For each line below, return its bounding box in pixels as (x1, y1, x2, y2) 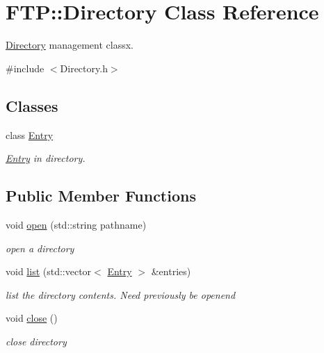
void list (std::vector (6, 264, 92, 279)
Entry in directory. (6, 151, 86, 165)
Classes (6, 95, 58, 116)
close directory (6, 334, 67, 348)
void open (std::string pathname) (6, 217, 147, 231)
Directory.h (60, 60, 108, 75)
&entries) (151, 264, 191, 279)
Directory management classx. (6, 38, 133, 52)
